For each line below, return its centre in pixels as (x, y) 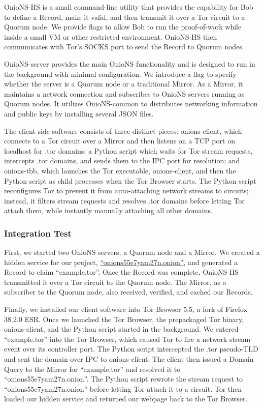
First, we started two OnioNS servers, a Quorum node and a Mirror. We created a (132, 252)
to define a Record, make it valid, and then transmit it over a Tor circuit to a (125, 17)
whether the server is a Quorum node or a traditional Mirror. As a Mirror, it (124, 84)
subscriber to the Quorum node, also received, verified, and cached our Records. (128, 292)
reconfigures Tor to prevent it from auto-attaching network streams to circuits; (126, 191)
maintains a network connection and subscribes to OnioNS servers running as (124, 93)
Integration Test (38, 233)
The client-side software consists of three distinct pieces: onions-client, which (123, 130)
